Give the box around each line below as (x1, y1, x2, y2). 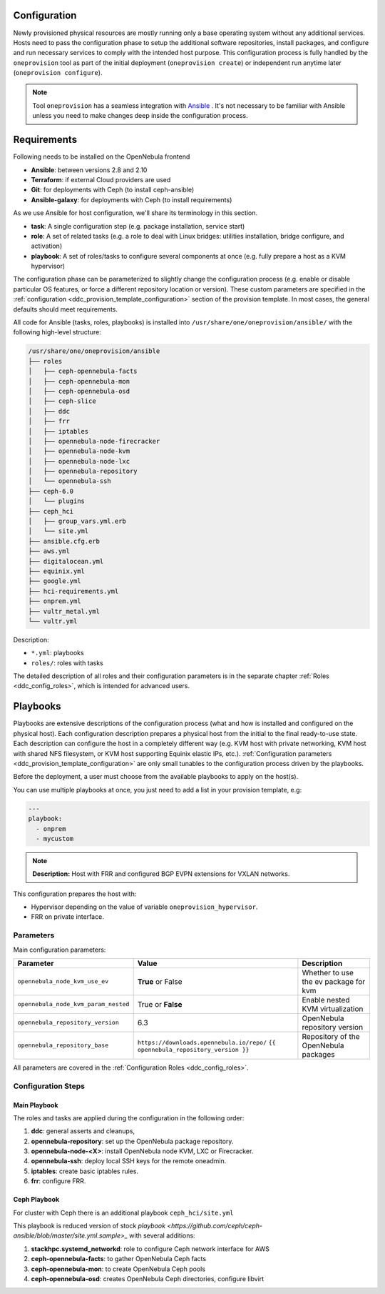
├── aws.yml (28, 547, 71, 555)
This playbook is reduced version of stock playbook (13, 1222, 166, 1230)
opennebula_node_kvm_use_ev (17, 977, 109, 985)
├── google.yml (28, 577, 81, 585)
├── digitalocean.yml (28, 557, 104, 565)
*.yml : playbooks (31, 649, 85, 657)
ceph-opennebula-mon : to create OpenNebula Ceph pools (31, 1265, 206, 1273)
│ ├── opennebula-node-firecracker (28, 437, 160, 445)
